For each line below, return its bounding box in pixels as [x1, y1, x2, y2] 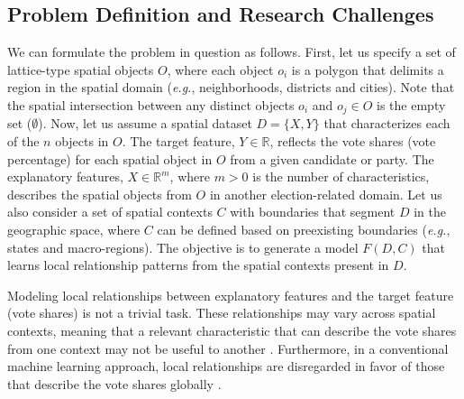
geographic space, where [7, 220, 141, 238]
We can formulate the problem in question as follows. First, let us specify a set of [7, 42, 456, 61]
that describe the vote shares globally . [7, 374, 222, 393]
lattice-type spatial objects [7, 60, 154, 79]
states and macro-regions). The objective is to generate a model [7, 237, 359, 256]
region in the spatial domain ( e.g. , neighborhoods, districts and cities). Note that [7, 78, 455, 97]
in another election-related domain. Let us [209, 184, 442, 203]
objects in [55, 132, 109, 151]
